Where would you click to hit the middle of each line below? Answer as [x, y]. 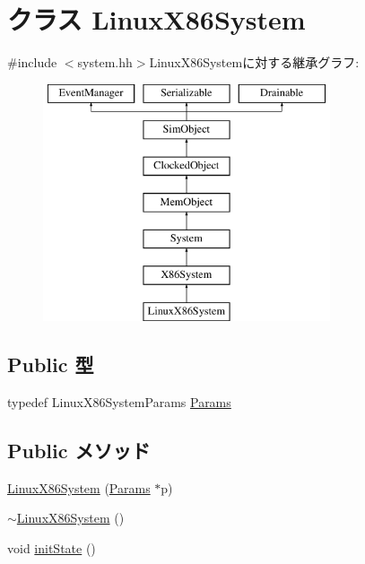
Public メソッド [79, 451]
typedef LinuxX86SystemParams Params [119, 402]
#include [32, 62]
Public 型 [51, 364]
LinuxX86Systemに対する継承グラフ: [254, 62]
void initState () [52, 548]
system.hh [105, 62]
